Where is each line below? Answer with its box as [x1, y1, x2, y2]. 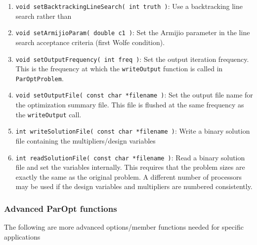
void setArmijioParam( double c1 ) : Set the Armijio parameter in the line [15, 27, 250, 38]
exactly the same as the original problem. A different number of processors [15, 171, 242, 182]
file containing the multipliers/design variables [15, 136, 156, 146]
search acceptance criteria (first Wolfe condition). [15, 37, 165, 47]
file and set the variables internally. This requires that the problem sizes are [15, 162, 245, 172]
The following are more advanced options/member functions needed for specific [4, 222, 244, 232]
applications [4, 231, 41, 242]
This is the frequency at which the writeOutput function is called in [15, 63, 223, 74]
